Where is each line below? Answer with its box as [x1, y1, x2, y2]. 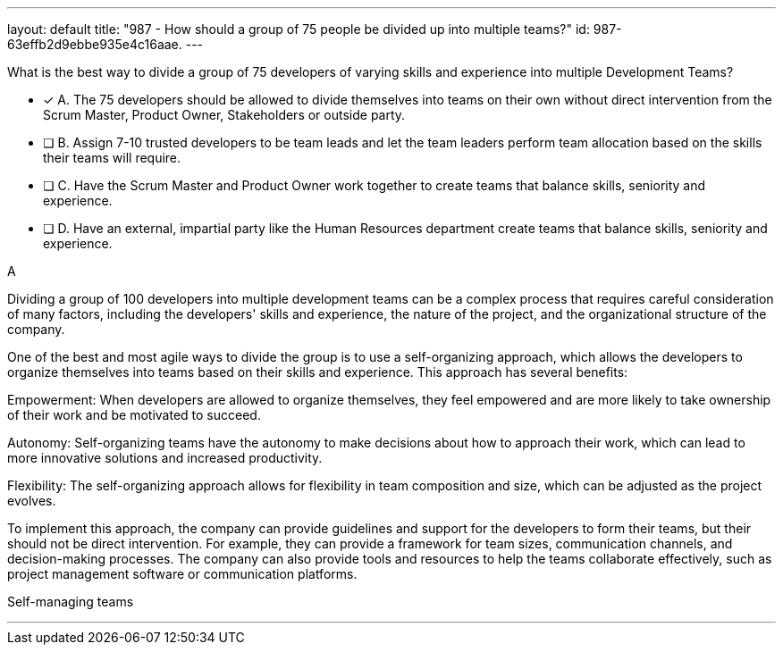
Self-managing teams [7, 594, 134, 609]
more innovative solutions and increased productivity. [7, 450, 323, 465]
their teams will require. [43, 150, 181, 165]
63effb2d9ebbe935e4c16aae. [7, 37, 182, 52]
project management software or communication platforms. [7, 566, 358, 581]
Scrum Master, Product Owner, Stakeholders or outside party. [43, 107, 406, 122]
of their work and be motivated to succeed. [7, 407, 261, 422]
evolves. [7, 493, 56, 508]
